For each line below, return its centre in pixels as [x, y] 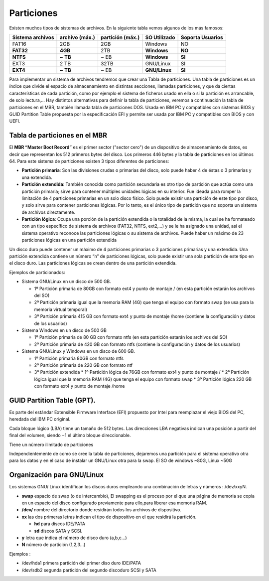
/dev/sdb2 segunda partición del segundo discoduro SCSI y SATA [89, 570]
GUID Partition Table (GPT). [52, 400]
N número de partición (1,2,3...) [54, 545]
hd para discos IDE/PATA [60, 524]
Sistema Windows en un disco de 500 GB [64, 330]
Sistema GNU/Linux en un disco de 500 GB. [67, 282]
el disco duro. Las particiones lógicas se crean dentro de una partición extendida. [93, 263]
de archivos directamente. [49, 212]
